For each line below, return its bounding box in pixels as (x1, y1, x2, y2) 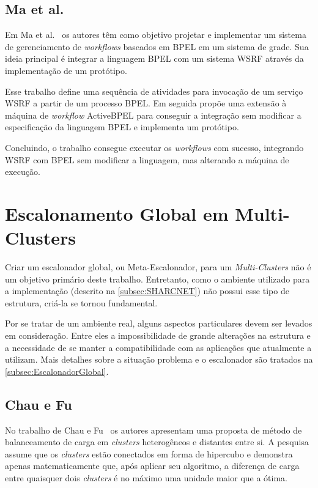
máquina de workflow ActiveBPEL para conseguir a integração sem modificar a (5, 108, 301, 121)
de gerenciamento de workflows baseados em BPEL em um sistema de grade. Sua (5, 40, 309, 53)
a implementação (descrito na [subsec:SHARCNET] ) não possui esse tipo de (5, 284, 289, 297)
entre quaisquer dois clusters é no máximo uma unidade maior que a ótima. (5, 471, 287, 484)
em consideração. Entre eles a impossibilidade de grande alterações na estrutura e (5, 329, 311, 342)
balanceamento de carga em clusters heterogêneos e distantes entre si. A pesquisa (5, 435, 309, 448)
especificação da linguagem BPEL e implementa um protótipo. (5, 120, 239, 133)
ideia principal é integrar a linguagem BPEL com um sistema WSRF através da (5, 52, 304, 65)
